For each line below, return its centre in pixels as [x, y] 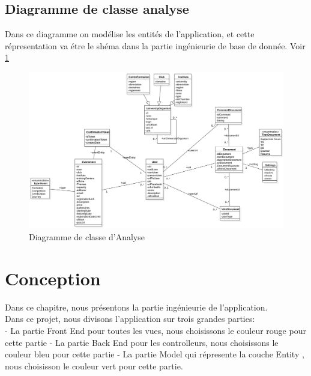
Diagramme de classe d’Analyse [87, 237]
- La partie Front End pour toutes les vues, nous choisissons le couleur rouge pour [155, 330]
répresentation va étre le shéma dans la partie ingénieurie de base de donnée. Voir [155, 45]
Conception [53, 278]
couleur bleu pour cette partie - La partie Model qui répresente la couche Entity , [155, 354]
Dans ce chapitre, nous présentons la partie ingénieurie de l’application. [136, 307]
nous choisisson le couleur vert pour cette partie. [94, 365]
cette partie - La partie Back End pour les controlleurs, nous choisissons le [142, 342]
